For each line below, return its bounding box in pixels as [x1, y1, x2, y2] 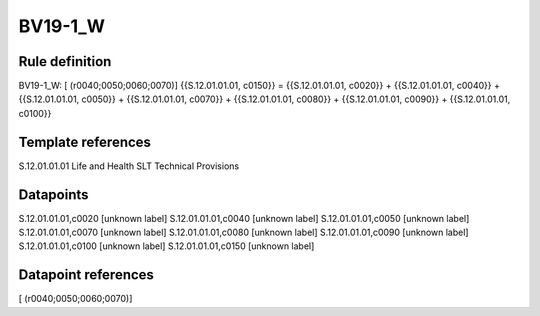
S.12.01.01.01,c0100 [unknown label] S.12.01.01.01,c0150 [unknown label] [18, 240, 315, 252]
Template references [18, 133, 152, 150]
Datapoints [18, 186, 89, 203]
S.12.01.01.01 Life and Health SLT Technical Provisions [18, 160, 240, 172]
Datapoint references [18, 266, 155, 284]
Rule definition [18, 53, 112, 70]
